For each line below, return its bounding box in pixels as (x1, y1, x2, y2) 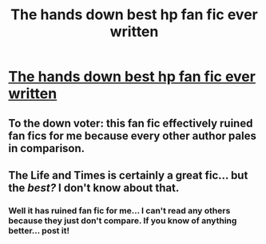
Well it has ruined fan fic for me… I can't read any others (8, 205, 231, 216)
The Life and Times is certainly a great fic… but (8, 168, 248, 182)
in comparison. (8, 142, 85, 155)
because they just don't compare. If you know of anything (8, 214, 237, 226)
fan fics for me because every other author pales (8, 129, 257, 142)
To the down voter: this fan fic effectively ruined (8, 116, 253, 130)
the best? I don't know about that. (8, 181, 180, 194)
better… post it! (8, 225, 70, 236)
